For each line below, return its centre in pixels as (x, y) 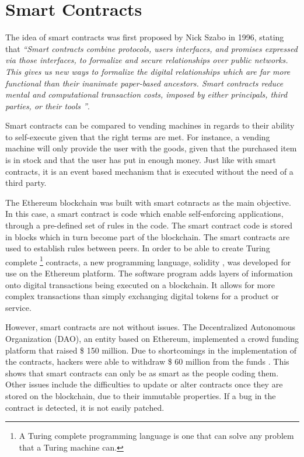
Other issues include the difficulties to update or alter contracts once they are (144, 384)
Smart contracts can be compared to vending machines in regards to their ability (150, 125)
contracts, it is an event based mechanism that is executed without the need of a (149, 171)
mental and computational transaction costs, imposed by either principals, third (146, 94)
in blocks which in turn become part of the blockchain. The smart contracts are (148, 236)
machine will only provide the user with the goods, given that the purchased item (151, 148)
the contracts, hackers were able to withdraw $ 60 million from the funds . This (147, 361)
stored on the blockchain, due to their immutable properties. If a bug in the (141, 396)
